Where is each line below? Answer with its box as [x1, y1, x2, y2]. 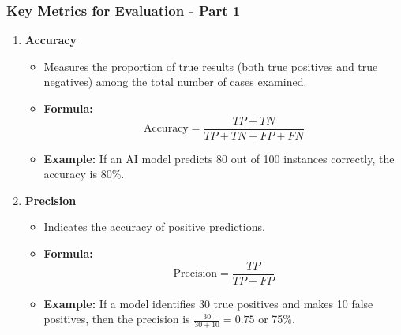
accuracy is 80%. [43, 166, 125, 182]
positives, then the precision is [43, 311, 190, 327]
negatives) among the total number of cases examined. [43, 73, 307, 90]
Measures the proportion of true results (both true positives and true [43, 58, 378, 74]
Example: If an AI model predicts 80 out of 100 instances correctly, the [43, 150, 395, 166]
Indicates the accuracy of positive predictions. [43, 218, 265, 235]
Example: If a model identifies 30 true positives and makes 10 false [43, 295, 373, 311]
